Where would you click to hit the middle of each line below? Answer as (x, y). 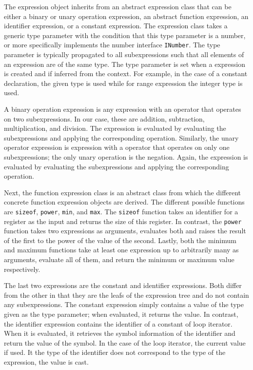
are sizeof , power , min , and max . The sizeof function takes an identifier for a (121, 211)
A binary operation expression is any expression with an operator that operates (123, 109)
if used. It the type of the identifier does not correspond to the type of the (115, 352)
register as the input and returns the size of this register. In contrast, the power (123, 221)
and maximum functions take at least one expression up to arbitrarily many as (121, 250)
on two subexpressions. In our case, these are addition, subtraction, (104, 118)
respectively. (22, 269)
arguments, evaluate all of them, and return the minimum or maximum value (119, 259)
